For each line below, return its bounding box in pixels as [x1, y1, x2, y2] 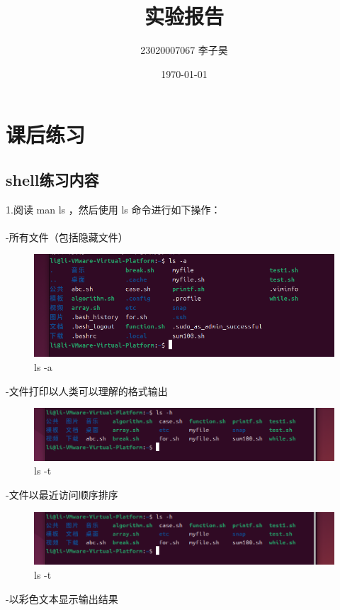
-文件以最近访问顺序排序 [6, 487, 118, 502]
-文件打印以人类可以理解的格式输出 [6, 383, 168, 398]
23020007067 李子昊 [140, 43, 228, 57]
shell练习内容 [6, 168, 99, 190]
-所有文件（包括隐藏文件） [6, 229, 128, 244]
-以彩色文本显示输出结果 [6, 591, 118, 606]
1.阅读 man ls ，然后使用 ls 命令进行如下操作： [6, 201, 221, 216]
